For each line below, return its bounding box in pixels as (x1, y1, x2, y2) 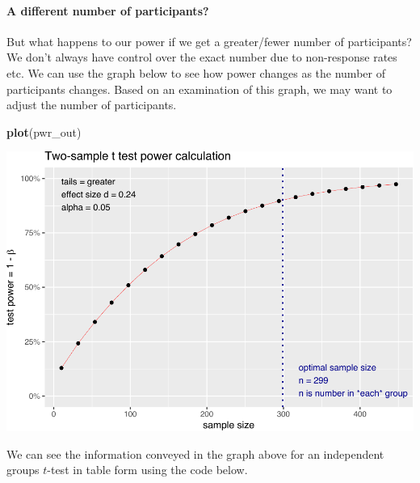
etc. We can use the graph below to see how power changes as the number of (6, 64, 385, 81)
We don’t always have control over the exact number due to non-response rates (6, 49, 397, 66)
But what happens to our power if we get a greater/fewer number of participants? (6, 32, 412, 49)
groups (6, 461, 40, 478)
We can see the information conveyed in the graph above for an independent (6, 445, 384, 462)
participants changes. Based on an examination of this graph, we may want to (6, 80, 393, 97)
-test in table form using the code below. (47, 461, 248, 478)
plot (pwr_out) (6, 123, 82, 140)
